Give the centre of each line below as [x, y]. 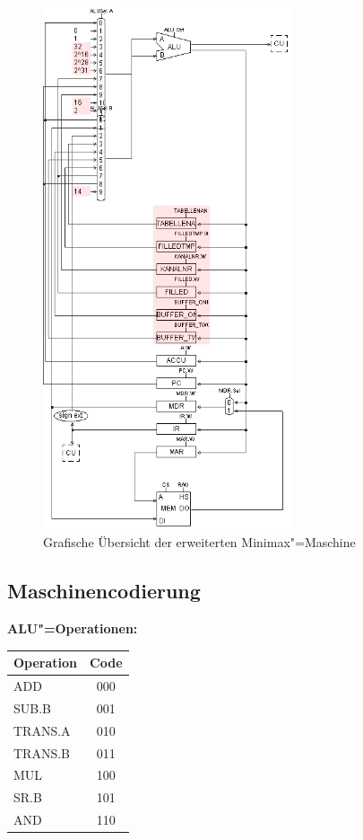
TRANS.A [42, 730]
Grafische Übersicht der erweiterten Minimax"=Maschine [199, 542]
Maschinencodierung [104, 591]
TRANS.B [42, 752]
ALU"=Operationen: [73, 628]
